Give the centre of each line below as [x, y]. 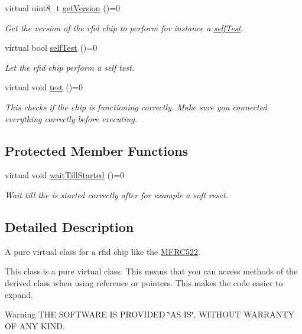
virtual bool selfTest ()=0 [51, 48]
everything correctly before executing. [71, 118]
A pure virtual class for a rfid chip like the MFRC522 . [103, 251]
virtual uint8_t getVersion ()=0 [63, 8]
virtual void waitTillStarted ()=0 [65, 175]
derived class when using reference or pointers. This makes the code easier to [144, 282]
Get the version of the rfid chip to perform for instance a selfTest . [124, 27]
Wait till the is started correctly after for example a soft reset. [116, 194]
